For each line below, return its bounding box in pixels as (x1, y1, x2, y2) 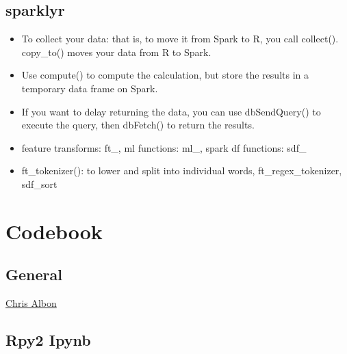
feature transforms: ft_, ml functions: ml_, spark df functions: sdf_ (21, 140, 307, 154)
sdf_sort (21, 176, 57, 191)
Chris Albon (5, 296, 57, 310)
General (5, 264, 62, 285)
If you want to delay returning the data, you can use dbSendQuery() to (21, 104, 321, 118)
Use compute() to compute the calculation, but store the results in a (21, 68, 309, 82)
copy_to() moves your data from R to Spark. (21, 44, 211, 59)
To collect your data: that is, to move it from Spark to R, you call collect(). (21, 31, 339, 46)
